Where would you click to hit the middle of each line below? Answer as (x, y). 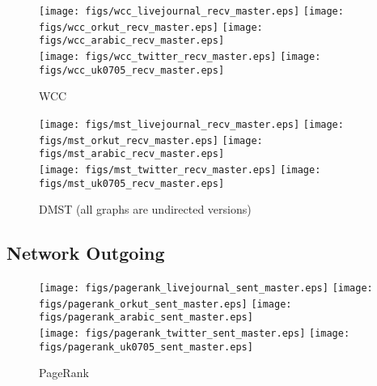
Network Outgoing (86, 253)
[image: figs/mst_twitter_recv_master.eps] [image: (180, 170)
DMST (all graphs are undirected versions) (145, 209)
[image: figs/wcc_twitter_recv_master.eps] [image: (180, 56)
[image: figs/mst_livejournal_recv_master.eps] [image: (191, 124)
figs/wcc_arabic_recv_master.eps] (132, 41)
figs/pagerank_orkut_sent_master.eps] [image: (165, 304)
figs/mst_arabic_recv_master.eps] (132, 154)
